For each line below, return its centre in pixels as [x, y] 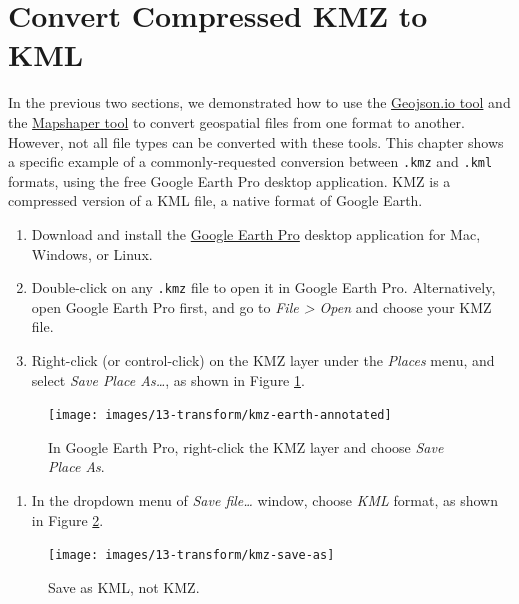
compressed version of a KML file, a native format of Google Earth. [215, 200]
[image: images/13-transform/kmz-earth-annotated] [220, 415]
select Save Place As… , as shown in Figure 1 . [168, 379]
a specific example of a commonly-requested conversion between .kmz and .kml [250, 161]
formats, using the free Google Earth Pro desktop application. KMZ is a [229, 180]
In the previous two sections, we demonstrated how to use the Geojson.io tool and [259, 102]
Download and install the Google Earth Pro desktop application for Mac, [256, 233]
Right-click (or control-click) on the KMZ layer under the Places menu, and [263, 359]
